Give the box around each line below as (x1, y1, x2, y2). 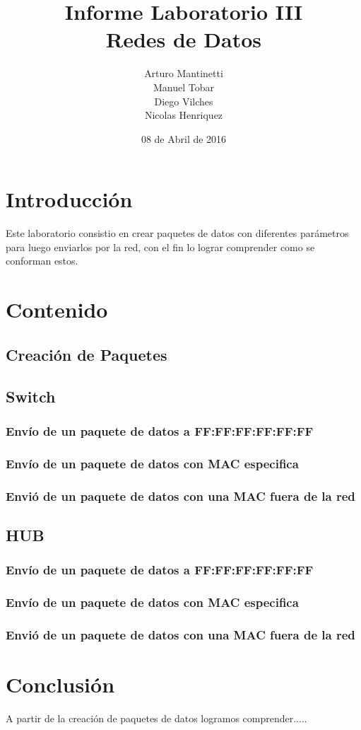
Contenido (6, 295, 108, 324)
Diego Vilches (154, 93, 213, 108)
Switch (6, 385, 56, 407)
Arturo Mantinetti (144, 66, 223, 81)
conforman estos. (6, 253, 78, 268)
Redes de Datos (105, 25, 262, 54)
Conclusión (6, 669, 115, 698)
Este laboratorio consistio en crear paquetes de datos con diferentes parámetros (6, 226, 349, 241)
